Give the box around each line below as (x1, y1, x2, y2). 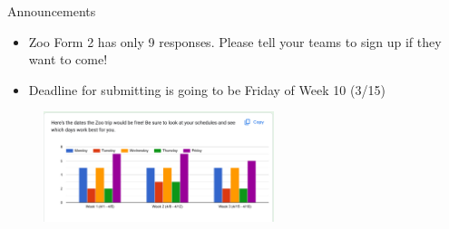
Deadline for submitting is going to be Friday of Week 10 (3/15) (28, 80, 386, 99)
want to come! (28, 50, 108, 69)
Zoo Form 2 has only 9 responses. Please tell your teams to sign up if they (28, 32, 442, 51)
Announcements (7, 2, 96, 20)
